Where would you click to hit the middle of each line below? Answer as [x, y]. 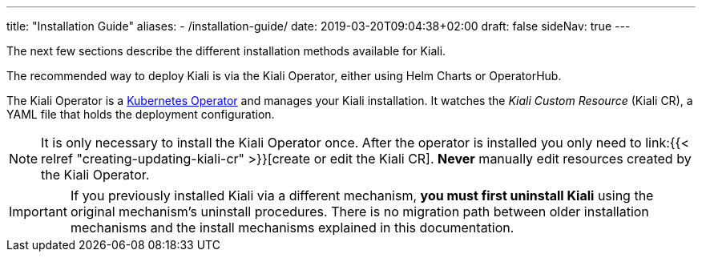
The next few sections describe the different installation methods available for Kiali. [226, 51]
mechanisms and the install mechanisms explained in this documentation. [292, 228]
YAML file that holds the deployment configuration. [141, 114]
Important [38, 212]
